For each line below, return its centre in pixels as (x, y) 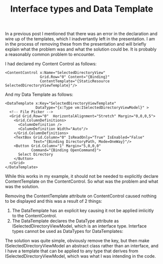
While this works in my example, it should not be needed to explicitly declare (82, 176)
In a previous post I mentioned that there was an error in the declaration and (81, 34)
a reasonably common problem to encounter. (50, 54)
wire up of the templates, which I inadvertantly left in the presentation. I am (80, 39)
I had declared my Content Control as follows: (51, 64)
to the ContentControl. (35, 216)
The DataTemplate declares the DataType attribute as (65, 221)
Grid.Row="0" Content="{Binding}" (75, 77)
